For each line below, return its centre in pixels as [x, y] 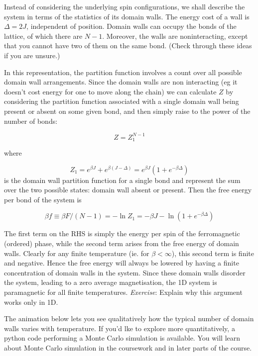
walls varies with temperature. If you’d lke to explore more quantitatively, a [120, 328]
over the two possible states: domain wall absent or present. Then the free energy [128, 190]
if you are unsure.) [32, 55]
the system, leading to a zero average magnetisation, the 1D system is [111, 282]
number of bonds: [31, 121]
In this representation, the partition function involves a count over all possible [123, 72]
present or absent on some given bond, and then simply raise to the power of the [127, 111]
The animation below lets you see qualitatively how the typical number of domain [129, 318]
